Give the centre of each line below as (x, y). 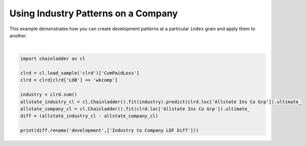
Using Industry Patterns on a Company (94, 13)
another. (18, 35)
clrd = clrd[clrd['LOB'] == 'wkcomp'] (69, 80)
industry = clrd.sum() (49, 95)
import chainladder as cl (53, 59)
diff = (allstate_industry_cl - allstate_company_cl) (89, 116)
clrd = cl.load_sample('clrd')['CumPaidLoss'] (80, 73)
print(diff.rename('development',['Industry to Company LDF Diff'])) (109, 130)
